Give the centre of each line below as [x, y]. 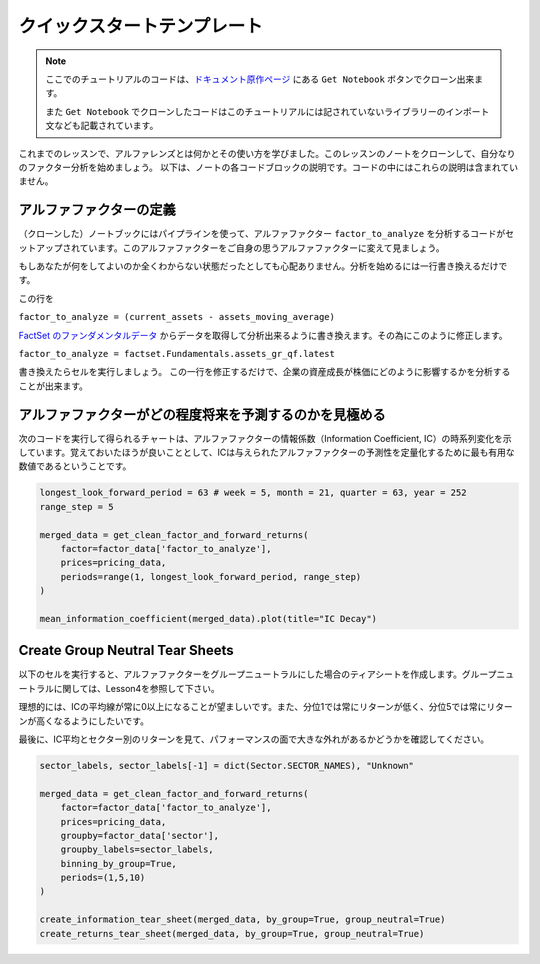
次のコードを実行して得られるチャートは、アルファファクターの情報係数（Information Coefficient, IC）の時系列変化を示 [265, 438]
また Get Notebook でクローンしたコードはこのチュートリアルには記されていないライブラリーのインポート [267, 111]
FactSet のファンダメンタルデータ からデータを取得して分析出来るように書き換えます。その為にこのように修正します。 [263, 335]
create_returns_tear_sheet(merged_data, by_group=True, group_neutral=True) [232, 933]
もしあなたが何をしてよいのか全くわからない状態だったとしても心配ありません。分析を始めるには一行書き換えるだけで [263, 266]
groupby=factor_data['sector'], [140, 835]
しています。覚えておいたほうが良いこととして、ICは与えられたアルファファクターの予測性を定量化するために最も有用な [266, 452]
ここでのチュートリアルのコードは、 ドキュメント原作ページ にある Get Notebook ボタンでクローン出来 [260, 79]
